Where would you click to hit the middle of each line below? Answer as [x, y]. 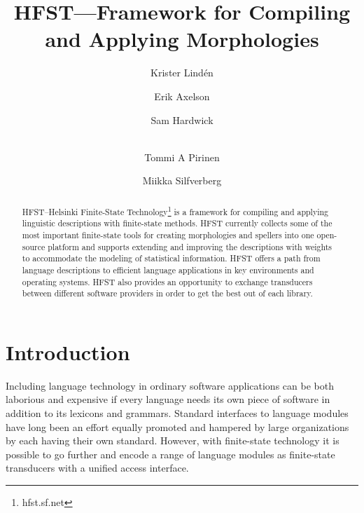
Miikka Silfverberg [182, 180]
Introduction [68, 351]
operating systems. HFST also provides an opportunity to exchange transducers [167, 281]
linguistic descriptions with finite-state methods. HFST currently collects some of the [177, 223]
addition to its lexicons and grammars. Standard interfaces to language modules [177, 413]
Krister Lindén [182, 73]
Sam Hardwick [182, 119]
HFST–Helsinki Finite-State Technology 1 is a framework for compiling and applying [175, 210]
